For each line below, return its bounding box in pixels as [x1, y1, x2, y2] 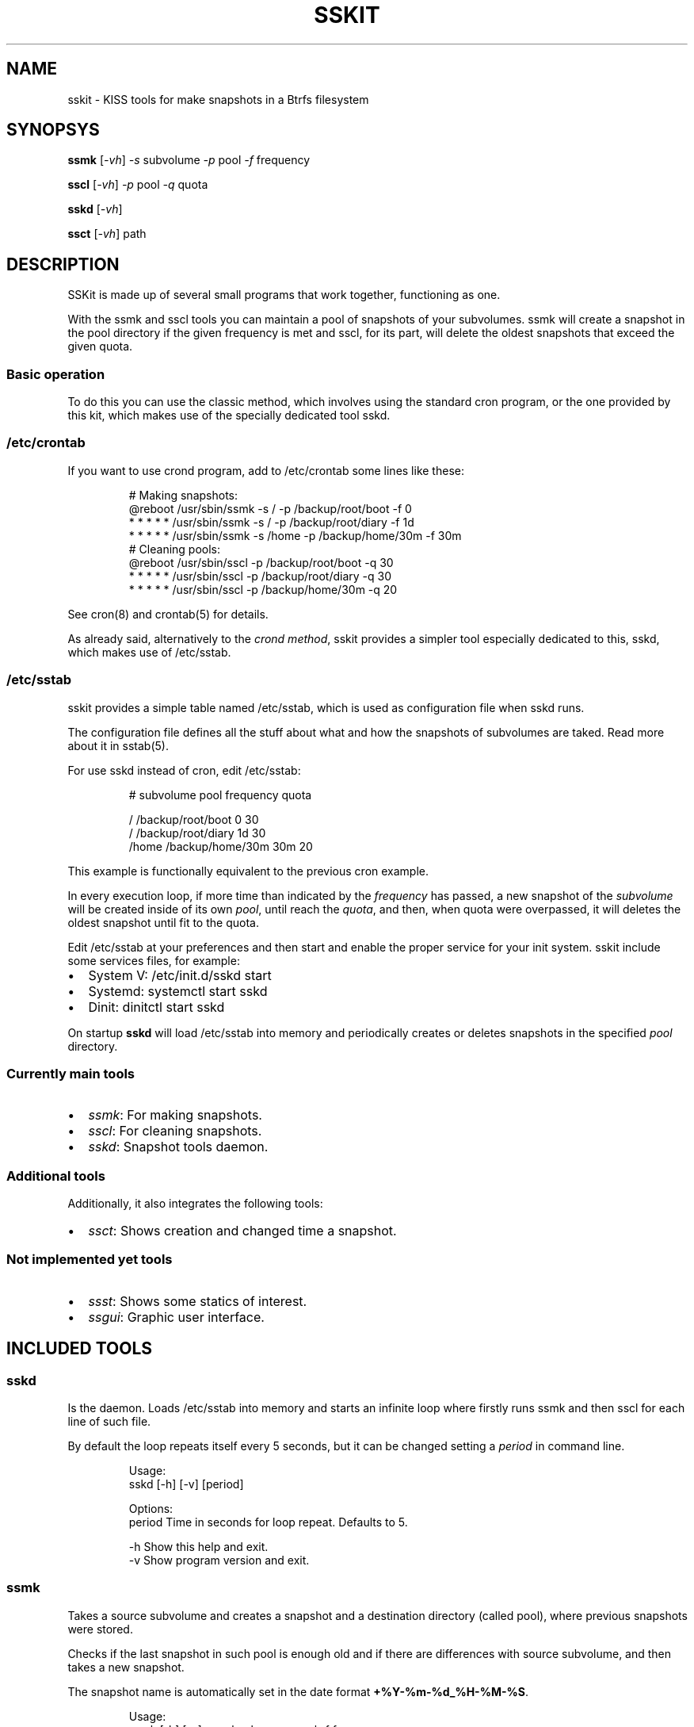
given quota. [67, 339, 133, 354]
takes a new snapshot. [67, 1660, 185, 1674]
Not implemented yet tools [6, 1251, 173, 1268]
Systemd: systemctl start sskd [88, 982, 268, 999]
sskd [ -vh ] [67, 202, 123, 216]
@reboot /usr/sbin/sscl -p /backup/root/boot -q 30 [128, 555, 394, 569]
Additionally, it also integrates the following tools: [67, 1197, 323, 1211]
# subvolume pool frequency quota [128, 787, 312, 802]
